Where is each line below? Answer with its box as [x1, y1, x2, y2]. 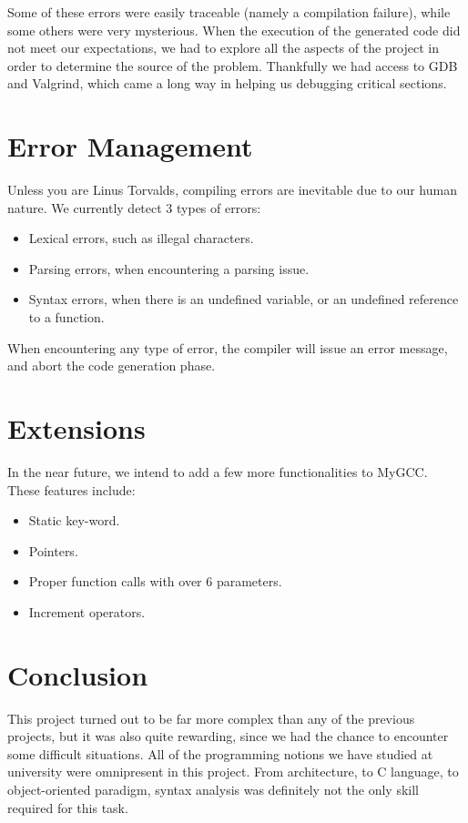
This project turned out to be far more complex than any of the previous [7, 708, 415, 727]
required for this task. [7, 798, 128, 817]
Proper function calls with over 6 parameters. [28, 572, 282, 591]
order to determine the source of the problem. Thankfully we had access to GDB [7, 56, 458, 75]
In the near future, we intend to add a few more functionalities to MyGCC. [7, 462, 428, 481]
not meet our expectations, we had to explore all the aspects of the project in [7, 38, 439, 57]
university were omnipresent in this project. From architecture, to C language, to [7, 762, 459, 781]
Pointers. [28, 541, 78, 560]
